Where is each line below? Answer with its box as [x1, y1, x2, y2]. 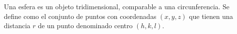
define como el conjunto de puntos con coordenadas [4, 11, 157, 21]
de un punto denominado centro [38, 20, 133, 31]
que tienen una [189, 11, 233, 21]
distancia [4, 20, 31, 31]
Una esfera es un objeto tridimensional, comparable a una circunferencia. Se [4, 1, 230, 11]
